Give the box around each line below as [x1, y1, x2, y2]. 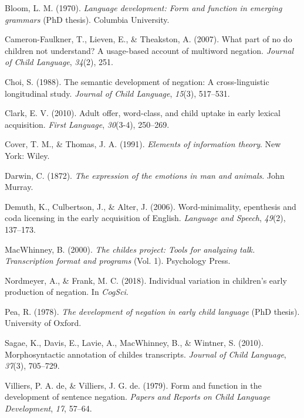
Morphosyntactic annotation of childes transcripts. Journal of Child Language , [5, 348, 286, 360]
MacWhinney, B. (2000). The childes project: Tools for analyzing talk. [5, 243, 255, 255]
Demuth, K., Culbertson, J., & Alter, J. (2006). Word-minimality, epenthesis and [5, 200, 296, 212]
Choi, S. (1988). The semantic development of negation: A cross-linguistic [5, 75, 269, 87]
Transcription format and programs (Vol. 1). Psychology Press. [5, 254, 231, 267]
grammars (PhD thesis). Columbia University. [5, 13, 170, 25]
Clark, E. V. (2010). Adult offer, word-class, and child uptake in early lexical [5, 107, 281, 119]
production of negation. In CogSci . [5, 286, 129, 298]
